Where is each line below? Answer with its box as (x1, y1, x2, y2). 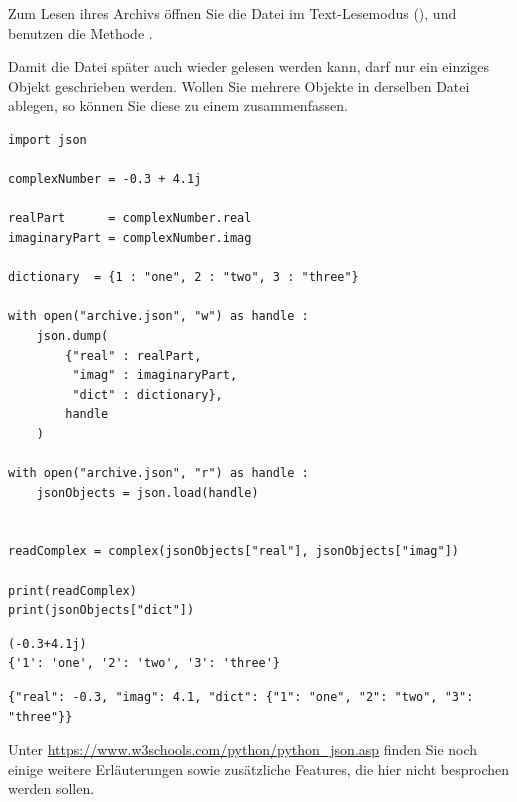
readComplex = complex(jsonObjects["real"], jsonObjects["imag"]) (8, 544, 460, 559)
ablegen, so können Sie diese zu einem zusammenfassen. (8, 95, 348, 116)
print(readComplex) (8, 583, 137, 598)
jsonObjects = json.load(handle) (36, 485, 259, 500)
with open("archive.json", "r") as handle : (8, 466, 309, 481)
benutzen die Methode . (8, 22, 153, 43)
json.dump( (36, 328, 109, 343)
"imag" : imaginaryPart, (72, 368, 238, 383)
